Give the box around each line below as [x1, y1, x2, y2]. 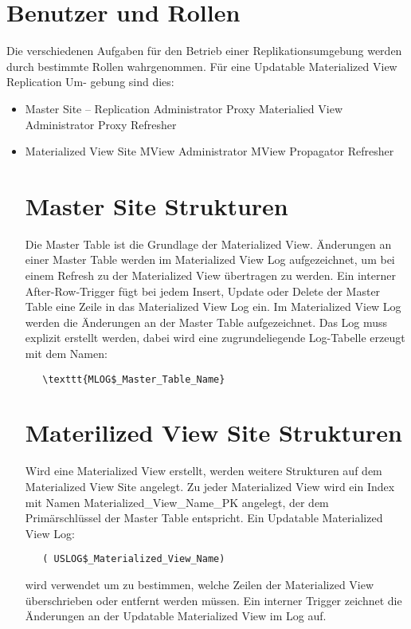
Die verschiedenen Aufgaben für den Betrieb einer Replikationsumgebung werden [6, 42, 402, 59]
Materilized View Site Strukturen [25, 416, 402, 449]
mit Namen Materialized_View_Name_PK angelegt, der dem [25, 493, 329, 510]
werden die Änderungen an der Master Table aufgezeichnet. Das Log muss [25, 313, 388, 330]
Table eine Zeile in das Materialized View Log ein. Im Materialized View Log [25, 298, 401, 315]
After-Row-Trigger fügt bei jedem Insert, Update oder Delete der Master [25, 282, 381, 299]
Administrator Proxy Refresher [25, 116, 177, 132]
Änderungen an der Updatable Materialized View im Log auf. [25, 607, 327, 624]
